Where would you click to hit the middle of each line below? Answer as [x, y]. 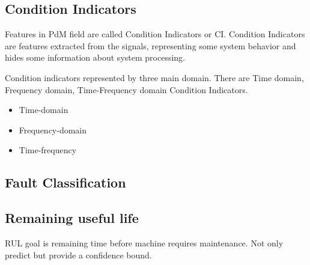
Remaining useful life [72, 218]
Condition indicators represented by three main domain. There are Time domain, [154, 77]
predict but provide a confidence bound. [78, 254]
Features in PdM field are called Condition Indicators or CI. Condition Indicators [155, 34]
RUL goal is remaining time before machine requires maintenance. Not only [144, 242]
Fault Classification [65, 182]
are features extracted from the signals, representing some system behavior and [150, 45]
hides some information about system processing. [95, 57]
